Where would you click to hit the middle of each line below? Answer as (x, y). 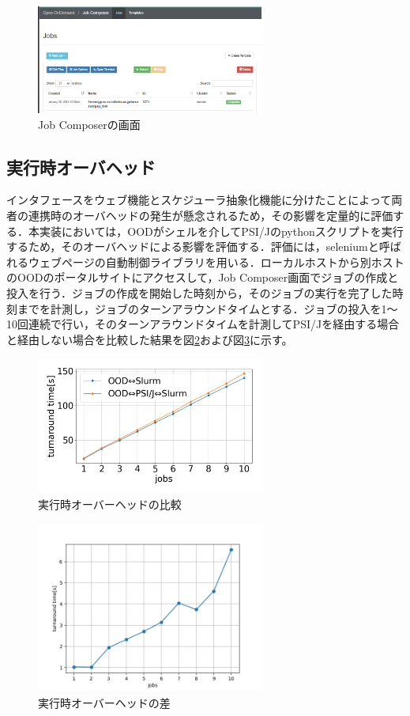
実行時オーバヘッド (81, 167)
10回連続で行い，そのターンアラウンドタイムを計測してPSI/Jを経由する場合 (203, 324)
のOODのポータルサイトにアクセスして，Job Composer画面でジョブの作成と (203, 277)
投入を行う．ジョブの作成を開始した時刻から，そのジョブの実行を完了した (199, 293)
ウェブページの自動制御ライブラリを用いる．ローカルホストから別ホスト (216, 261)
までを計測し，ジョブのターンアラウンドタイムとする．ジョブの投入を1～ (207, 308)
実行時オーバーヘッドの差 (104, 702)
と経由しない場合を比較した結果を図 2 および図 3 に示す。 (150, 339)
